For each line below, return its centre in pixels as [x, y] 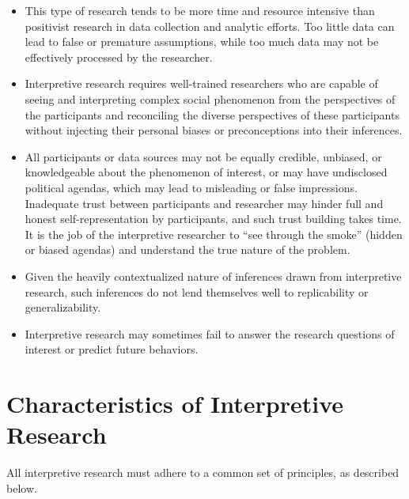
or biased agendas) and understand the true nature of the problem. [187, 249]
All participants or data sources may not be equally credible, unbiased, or [203, 156]
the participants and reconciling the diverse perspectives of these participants [212, 114]
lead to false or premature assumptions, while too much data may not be [202, 42]
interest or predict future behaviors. [112, 349]
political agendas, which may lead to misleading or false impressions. [191, 187]
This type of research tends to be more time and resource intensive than [200, 10]
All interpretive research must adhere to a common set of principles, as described [203, 473]
